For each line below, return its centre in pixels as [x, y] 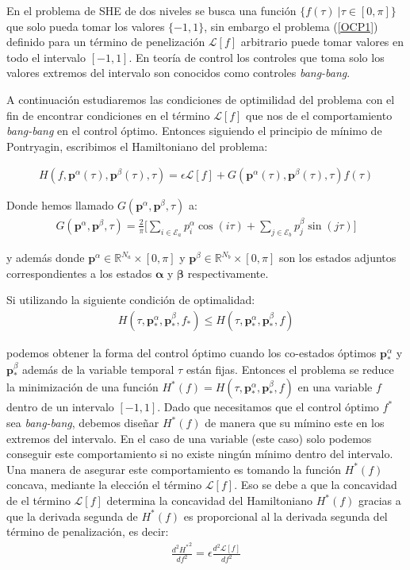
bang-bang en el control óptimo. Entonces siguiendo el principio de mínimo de [194, 131]
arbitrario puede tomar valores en [322, 42]
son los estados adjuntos [337, 258]
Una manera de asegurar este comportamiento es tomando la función [174, 469]
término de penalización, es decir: [88, 531]
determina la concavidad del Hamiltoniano [210, 501]
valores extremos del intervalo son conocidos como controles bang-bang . [178, 73]
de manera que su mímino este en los [295, 423]
